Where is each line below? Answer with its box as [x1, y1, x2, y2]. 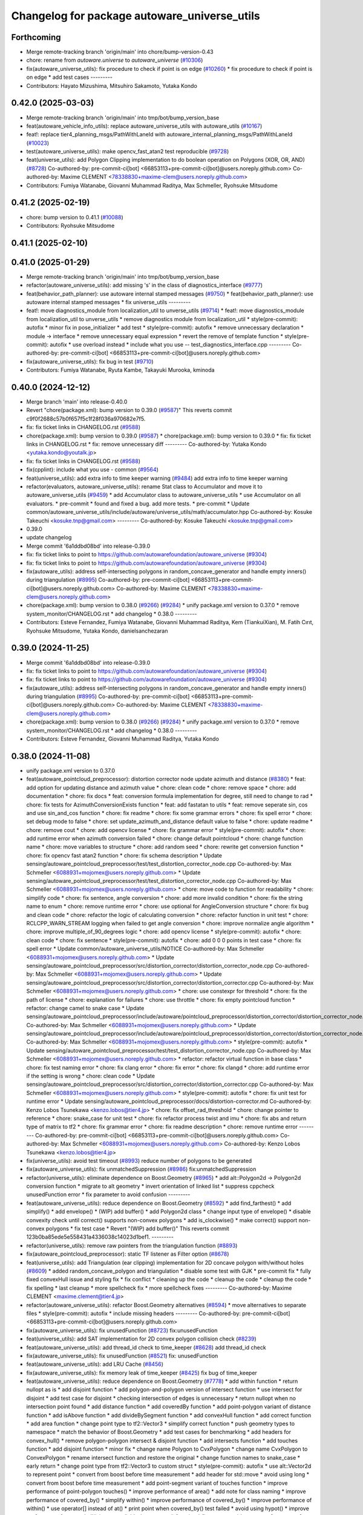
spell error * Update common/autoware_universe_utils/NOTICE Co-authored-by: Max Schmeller [26, 945, 264, 953]
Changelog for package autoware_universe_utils [11, 9, 260, 22]
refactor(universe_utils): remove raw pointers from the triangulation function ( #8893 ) [26, 1242, 238, 1249]
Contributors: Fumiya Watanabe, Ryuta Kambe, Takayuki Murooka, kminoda [26, 367, 215, 374]
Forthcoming [11, 32, 61, 42]
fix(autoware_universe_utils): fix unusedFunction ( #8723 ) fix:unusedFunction [26, 1327, 218, 1334]
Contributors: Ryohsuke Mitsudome [26, 222, 115, 229]
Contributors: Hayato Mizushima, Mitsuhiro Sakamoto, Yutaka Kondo [26, 82, 198, 89]
